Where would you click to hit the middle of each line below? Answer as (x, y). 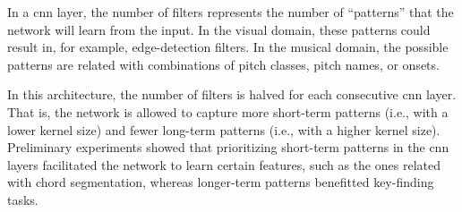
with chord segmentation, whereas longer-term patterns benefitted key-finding (221, 182)
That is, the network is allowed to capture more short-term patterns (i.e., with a (228, 111)
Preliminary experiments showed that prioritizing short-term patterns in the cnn (228, 147)
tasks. (23, 199)
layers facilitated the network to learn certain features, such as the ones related (224, 164)
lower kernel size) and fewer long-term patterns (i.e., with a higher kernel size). (224, 129)
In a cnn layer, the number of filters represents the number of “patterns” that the (231, 12)
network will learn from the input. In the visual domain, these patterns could (219, 29)
